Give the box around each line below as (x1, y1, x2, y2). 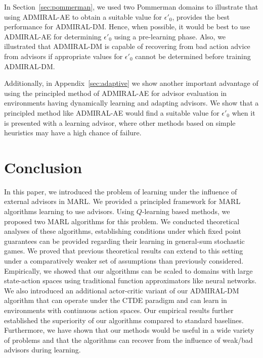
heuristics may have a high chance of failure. (4, 127, 142, 138)
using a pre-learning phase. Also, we (114, 31, 226, 41)
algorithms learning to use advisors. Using (4, 206, 135, 217)
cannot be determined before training (135, 50, 251, 61)
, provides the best (172, 11, 230, 22)
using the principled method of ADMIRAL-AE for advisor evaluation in (4, 87, 227, 98)
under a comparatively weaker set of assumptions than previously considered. (4, 255, 244, 266)
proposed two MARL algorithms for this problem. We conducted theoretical (4, 216, 240, 226)
